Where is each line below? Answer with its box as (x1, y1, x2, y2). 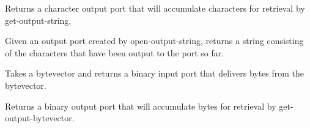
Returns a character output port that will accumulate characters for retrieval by (5, 2, 305, 14)
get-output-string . (5, 13, 72, 26)
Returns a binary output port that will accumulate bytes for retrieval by (5, 99, 276, 112)
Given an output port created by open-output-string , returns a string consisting (5, 34, 304, 47)
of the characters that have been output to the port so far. (5, 46, 224, 59)
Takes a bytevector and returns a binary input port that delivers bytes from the (5, 67, 304, 80)
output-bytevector (5, 111, 72, 124)
